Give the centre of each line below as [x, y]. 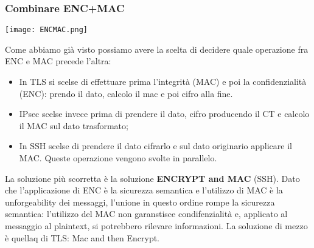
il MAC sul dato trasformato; [74, 125]
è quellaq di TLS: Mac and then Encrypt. [82, 237]
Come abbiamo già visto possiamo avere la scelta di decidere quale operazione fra [157, 49]
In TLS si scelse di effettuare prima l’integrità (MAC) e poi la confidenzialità [163, 82]
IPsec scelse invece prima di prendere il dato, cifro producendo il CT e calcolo [164, 114]
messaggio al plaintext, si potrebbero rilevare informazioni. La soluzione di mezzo [156, 226]
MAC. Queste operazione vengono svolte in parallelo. [118, 158]
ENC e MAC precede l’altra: [58, 61]
